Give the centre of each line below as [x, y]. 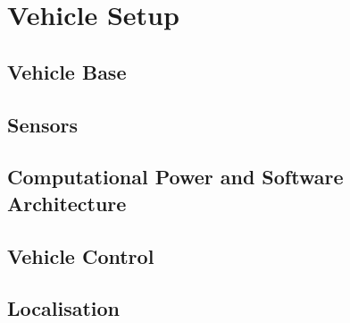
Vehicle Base [67, 71]
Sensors [43, 124]
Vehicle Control [81, 255]
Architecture [67, 203]
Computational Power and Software [175, 177]
